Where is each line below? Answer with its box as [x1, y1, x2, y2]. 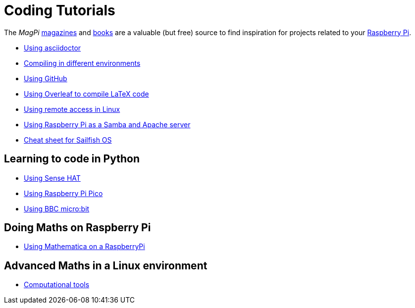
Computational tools [24, 280, 90, 289]
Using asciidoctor [24, 43, 81, 52]
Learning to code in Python [4, 153, 140, 165]
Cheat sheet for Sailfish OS [24, 135, 112, 144]
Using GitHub [24, 74, 67, 83]
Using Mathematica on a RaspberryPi [24, 242, 145, 251]
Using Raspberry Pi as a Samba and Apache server [24, 120, 191, 129]
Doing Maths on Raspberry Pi [4, 221, 151, 234]
